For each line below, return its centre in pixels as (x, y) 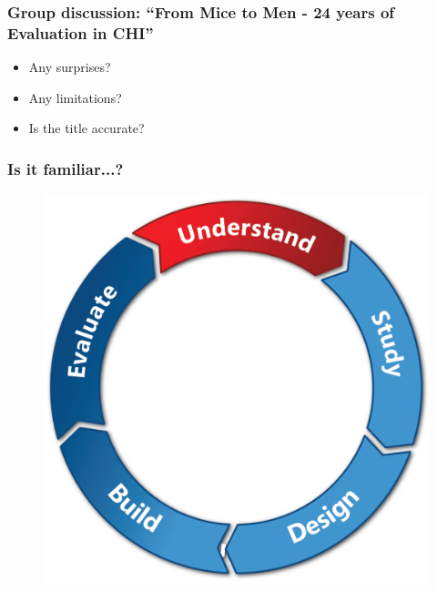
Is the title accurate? (86, 128)
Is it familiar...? (66, 168)
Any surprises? (70, 67)
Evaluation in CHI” (81, 32)
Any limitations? (75, 97)
